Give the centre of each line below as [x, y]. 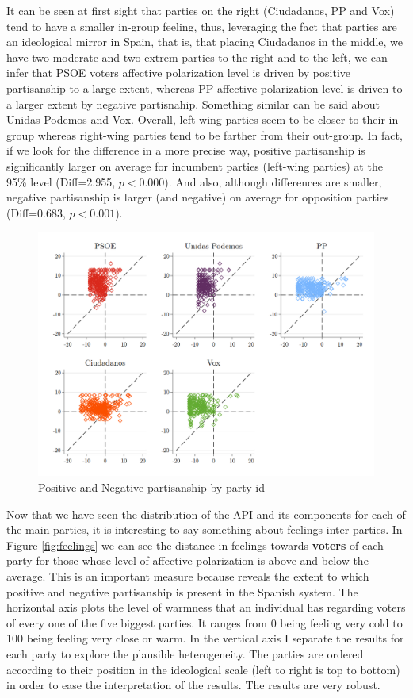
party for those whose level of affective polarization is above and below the [187, 560]
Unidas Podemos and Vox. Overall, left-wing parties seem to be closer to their [196, 119]
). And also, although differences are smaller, [273, 181]
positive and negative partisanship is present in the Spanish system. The [182, 591]
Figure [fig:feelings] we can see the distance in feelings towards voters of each [195, 545]
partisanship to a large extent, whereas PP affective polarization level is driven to [205, 88]
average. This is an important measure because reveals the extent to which [188, 575]
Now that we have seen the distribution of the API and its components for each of [206, 514]
